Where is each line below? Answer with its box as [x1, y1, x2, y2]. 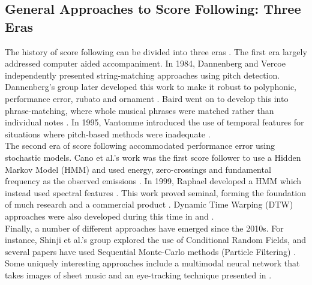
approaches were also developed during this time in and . [5, 209, 214, 222]
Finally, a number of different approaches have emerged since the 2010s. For [5, 221, 284, 234]
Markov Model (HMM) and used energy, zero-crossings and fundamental [5, 163, 271, 175]
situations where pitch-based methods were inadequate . [5, 127, 211, 140]
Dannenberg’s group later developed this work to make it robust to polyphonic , [5, 80, 297, 93]
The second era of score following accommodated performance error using [5, 139, 275, 152]
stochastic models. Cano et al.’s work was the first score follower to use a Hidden [5, 151, 301, 163]
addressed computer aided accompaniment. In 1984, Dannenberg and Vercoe [5, 57, 286, 70]
